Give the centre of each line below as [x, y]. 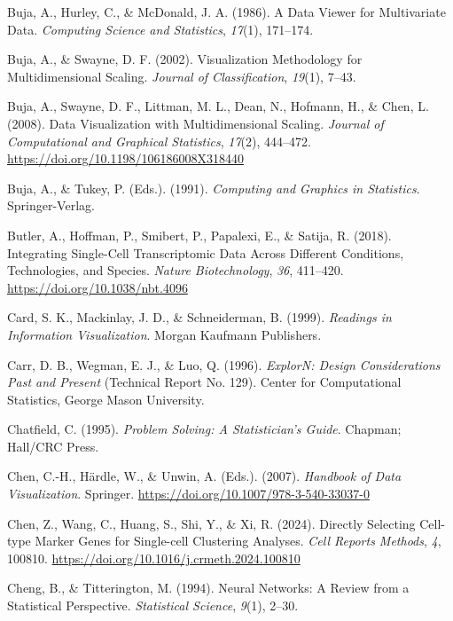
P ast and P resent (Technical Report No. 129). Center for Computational [204, 382]
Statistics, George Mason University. [106, 399]
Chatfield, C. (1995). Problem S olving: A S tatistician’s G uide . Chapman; [204, 429]
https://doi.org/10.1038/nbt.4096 [98, 287]
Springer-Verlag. [51, 205]
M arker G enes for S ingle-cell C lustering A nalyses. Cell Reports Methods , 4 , [238, 541]
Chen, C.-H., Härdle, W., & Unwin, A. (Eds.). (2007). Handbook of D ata [204, 476]
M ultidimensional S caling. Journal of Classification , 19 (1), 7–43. [182, 76]
